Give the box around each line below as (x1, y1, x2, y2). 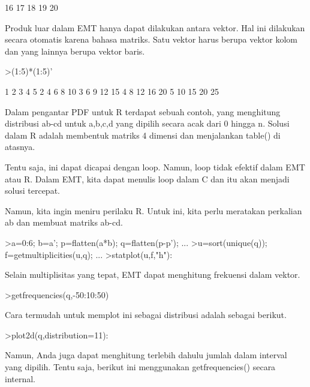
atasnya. (5, 140, 35, 153)
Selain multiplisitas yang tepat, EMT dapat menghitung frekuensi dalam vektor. (5, 268, 300, 281)
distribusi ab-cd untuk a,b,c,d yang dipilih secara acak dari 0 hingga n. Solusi (5, 117, 290, 130)
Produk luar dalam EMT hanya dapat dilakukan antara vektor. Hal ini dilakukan (5, 21, 305, 34)
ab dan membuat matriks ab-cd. (5, 216, 123, 229)
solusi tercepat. (5, 184, 60, 197)
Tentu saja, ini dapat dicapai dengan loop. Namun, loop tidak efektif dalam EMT (5, 160, 305, 173)
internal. (5, 372, 36, 385)
